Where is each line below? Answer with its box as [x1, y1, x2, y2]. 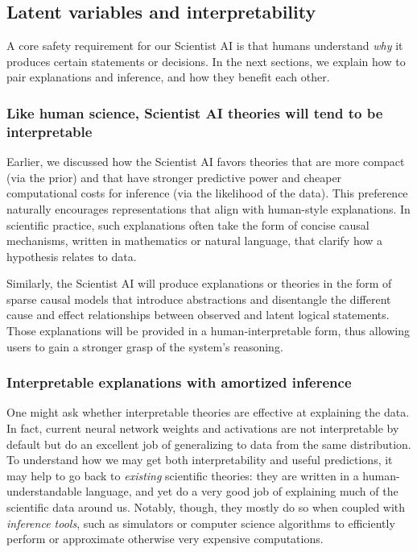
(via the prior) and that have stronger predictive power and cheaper [6, 168, 342, 185]
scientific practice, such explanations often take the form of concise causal [6, 216, 370, 233]
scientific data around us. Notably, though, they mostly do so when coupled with [6, 499, 406, 516]
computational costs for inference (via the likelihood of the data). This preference [6, 185, 408, 201]
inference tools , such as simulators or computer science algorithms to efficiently [6, 514, 395, 531]
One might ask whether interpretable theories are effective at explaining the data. [6, 404, 410, 421]
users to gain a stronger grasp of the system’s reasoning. [6, 338, 283, 355]
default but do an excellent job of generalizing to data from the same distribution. [6, 435, 411, 452]
